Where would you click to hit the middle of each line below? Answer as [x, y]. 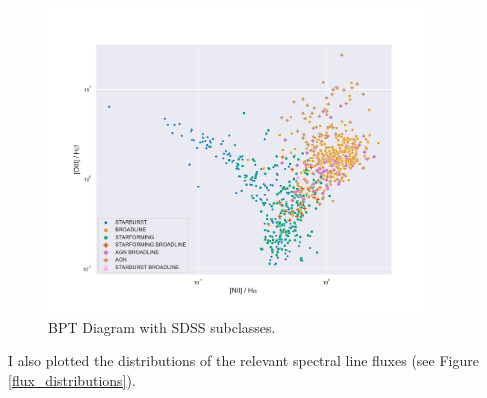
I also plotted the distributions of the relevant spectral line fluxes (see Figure [243, 360]
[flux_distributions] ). [72, 379]
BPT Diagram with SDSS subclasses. [162, 326]
